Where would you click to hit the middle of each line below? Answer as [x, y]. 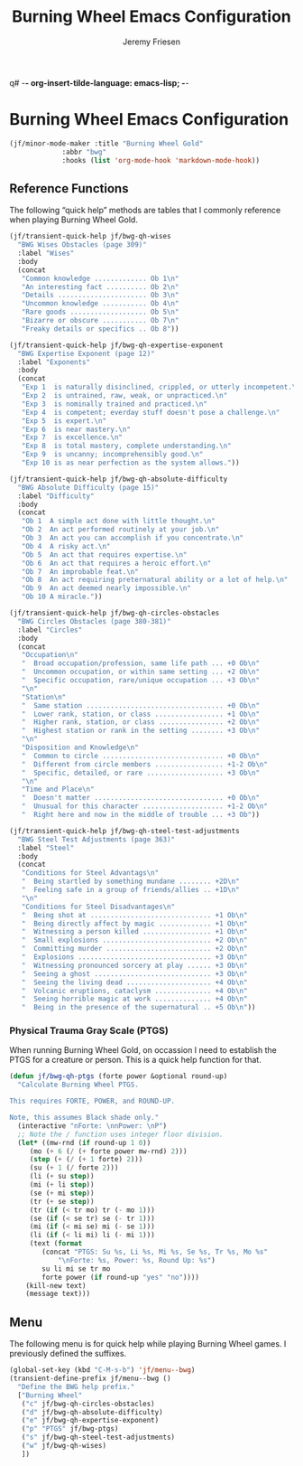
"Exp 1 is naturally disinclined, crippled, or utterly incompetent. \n [161, 387]
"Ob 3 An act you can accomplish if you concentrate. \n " [133, 538]
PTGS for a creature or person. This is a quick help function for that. [135, 1060]
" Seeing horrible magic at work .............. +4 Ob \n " [134, 999]
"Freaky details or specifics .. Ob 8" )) [100, 329]
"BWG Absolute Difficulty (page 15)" [88, 487]
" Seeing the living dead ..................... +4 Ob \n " [134, 982]
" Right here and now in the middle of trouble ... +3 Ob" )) [140, 815]
